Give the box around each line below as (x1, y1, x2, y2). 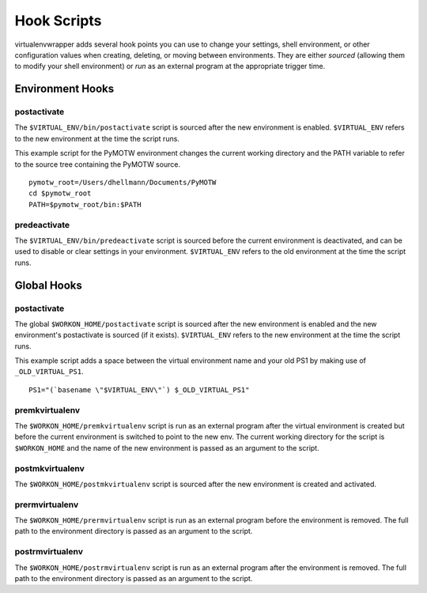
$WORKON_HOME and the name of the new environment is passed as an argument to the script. (14, 443, 319, 452)
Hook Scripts (14, 12, 102, 29)
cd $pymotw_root (28, 189, 92, 198)
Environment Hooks (14, 82, 115, 96)
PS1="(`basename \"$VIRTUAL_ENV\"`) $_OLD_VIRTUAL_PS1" (28, 385, 250, 395)
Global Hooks (14, 278, 83, 292)
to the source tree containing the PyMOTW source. (14, 159, 181, 169)
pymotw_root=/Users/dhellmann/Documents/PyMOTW (28, 178, 217, 187)
